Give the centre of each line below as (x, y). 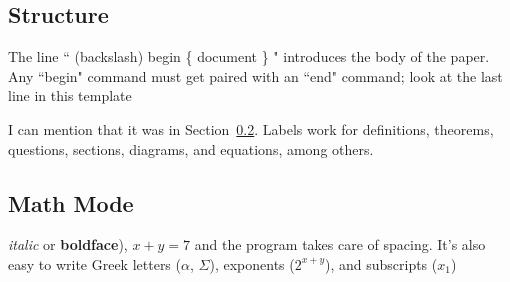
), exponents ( (252, 263)
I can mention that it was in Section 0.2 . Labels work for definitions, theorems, (251, 128)
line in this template (70, 95)
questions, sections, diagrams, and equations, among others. (191, 148)
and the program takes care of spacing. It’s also (340, 244)
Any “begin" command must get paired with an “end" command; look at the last (255, 75)
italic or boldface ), (68, 244)
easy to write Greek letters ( (94, 263)
